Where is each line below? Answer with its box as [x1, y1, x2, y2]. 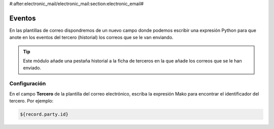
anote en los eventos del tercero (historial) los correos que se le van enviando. [9, 35, 174, 41]
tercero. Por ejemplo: [9, 98, 54, 104]
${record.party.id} [20, 111, 68, 117]
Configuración [9, 80, 46, 87]
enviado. [23, 65, 42, 71]
